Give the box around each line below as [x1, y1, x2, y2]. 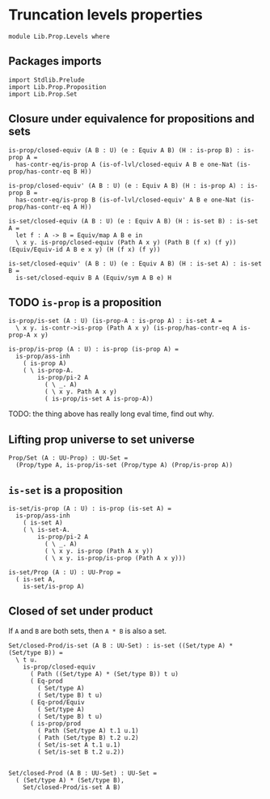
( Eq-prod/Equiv [29, 698, 85, 706]
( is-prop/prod [29, 719, 82, 728]
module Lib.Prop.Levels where [8, 32, 111, 40]
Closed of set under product [8, 605, 154, 618]
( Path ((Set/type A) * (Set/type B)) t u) [29, 669, 179, 678]
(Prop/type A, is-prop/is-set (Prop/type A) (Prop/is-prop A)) [15, 461, 233, 470]
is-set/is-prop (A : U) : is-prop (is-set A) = [8, 504, 172, 512]
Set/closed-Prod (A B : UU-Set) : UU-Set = [8, 769, 158, 777]
